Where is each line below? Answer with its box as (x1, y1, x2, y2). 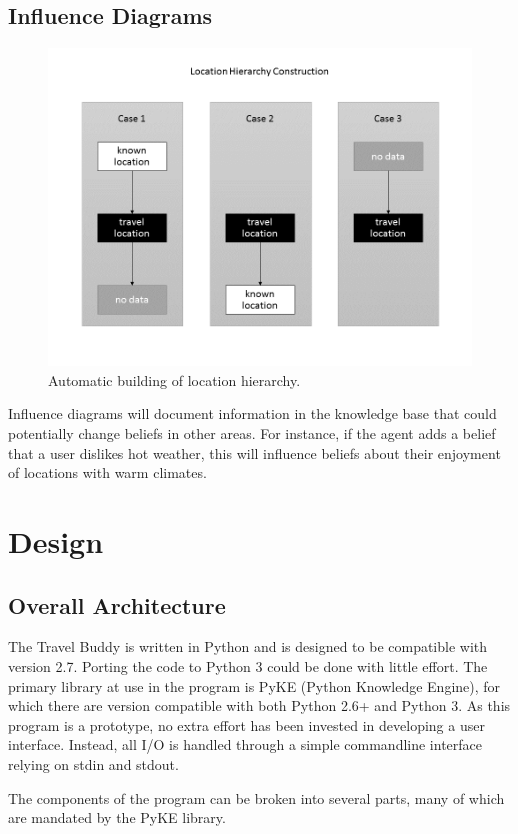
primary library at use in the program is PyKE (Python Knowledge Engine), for (8, 675, 501, 696)
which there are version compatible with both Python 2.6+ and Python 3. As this (8, 695, 511, 716)
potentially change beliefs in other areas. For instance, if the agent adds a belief (8, 422, 496, 443)
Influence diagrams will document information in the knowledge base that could (8, 403, 497, 424)
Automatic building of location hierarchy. (48, 369, 301, 390)
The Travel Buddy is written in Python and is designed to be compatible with (8, 636, 488, 657)
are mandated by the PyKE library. (8, 807, 226, 828)
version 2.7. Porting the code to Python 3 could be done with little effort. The (8, 655, 488, 676)
